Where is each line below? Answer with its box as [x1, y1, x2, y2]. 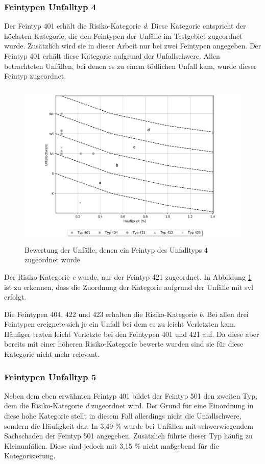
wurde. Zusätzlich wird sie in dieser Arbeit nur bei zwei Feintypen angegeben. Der [4, 40, 261, 51]
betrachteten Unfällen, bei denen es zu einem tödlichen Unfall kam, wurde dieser [4, 60, 257, 71]
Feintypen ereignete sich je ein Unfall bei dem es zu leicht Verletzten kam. [4, 319, 236, 329]
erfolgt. [4, 291, 27, 302]
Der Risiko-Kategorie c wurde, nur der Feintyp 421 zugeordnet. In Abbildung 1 [4, 271, 252, 282]
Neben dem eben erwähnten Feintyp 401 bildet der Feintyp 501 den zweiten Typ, [4, 390, 257, 401]
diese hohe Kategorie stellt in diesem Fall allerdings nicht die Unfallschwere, [4, 410, 242, 421]
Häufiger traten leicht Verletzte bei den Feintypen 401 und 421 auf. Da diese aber [4, 328, 259, 339]
